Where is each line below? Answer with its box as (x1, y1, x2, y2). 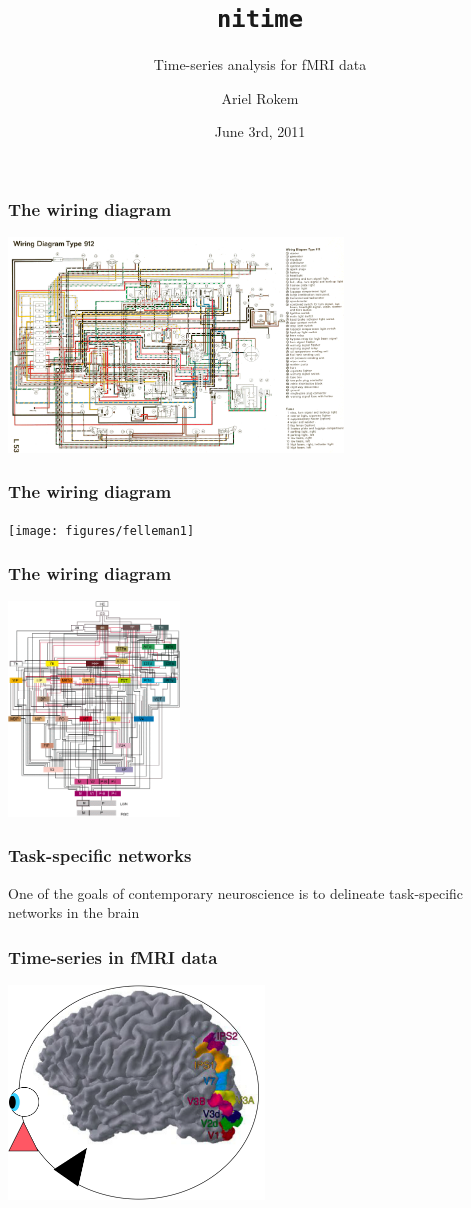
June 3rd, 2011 (214, 121, 306, 142)
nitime (217, 5, 303, 34)
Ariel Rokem (221, 87, 299, 108)
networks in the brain (8, 902, 140, 923)
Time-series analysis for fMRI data (153, 54, 367, 75)
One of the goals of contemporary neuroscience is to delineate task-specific (8, 882, 464, 903)
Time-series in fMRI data (8, 944, 218, 969)
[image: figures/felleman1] (8, 523, 195, 538)
